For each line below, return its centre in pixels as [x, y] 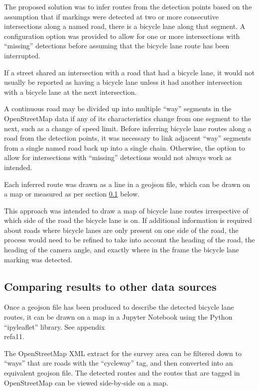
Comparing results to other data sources [110, 286]
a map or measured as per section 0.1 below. [72, 194]
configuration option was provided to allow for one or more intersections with [122, 36]
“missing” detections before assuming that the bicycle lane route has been [117, 46]
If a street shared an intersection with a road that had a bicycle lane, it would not [129, 72]
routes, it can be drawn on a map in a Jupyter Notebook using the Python [118, 317]
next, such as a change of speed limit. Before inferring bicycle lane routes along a [128, 128]
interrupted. [22, 55]
